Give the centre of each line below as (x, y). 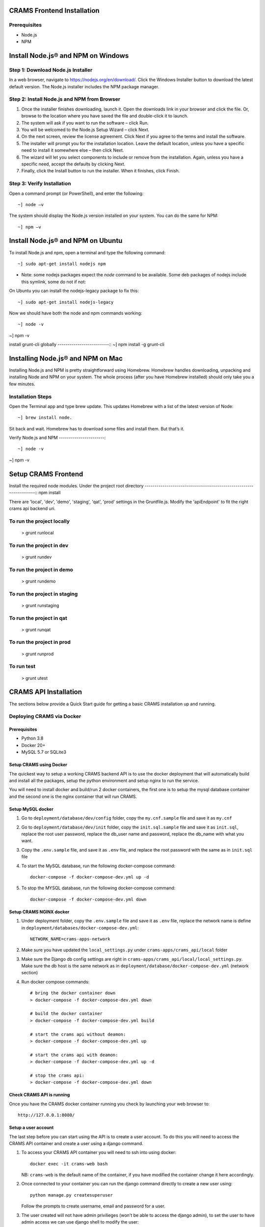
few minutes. (22, 384)
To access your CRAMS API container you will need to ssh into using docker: (99, 1152)
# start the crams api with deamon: (74, 1055)
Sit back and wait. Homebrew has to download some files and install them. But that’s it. (97, 428)
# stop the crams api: (57, 1075)
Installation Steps (30, 397)
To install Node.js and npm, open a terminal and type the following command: (87, 252)
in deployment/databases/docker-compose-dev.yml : (80, 928)
